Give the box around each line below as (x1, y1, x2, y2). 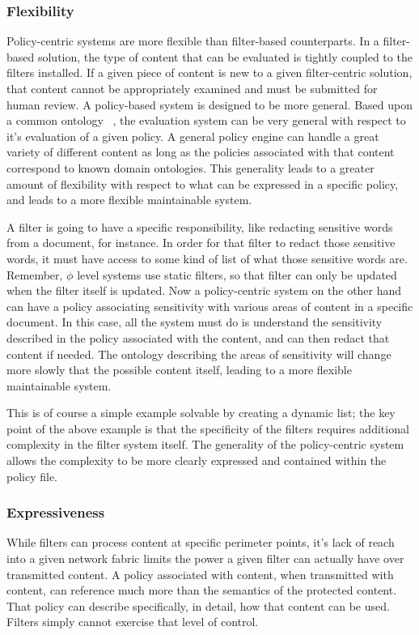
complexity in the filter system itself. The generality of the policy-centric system (6, 436, 404, 453)
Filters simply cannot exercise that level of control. (6, 613, 259, 630)
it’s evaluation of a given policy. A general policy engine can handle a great (6, 127, 379, 144)
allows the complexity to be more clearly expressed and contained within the (6, 452, 387, 469)
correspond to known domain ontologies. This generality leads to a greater (6, 159, 375, 176)
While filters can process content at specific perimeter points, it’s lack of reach (6, 534, 395, 551)
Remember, (6, 266, 63, 283)
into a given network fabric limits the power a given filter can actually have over (6, 550, 404, 567)
